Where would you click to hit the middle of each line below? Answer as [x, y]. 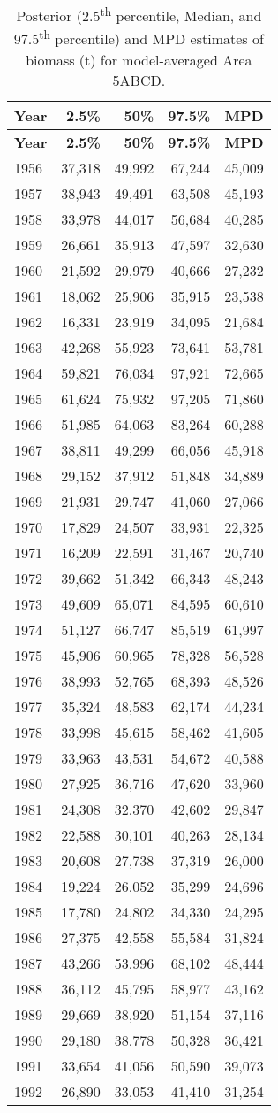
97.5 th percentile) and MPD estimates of [139, 38]
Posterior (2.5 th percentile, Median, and [139, 15]
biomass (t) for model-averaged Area [139, 59]
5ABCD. [139, 80]
